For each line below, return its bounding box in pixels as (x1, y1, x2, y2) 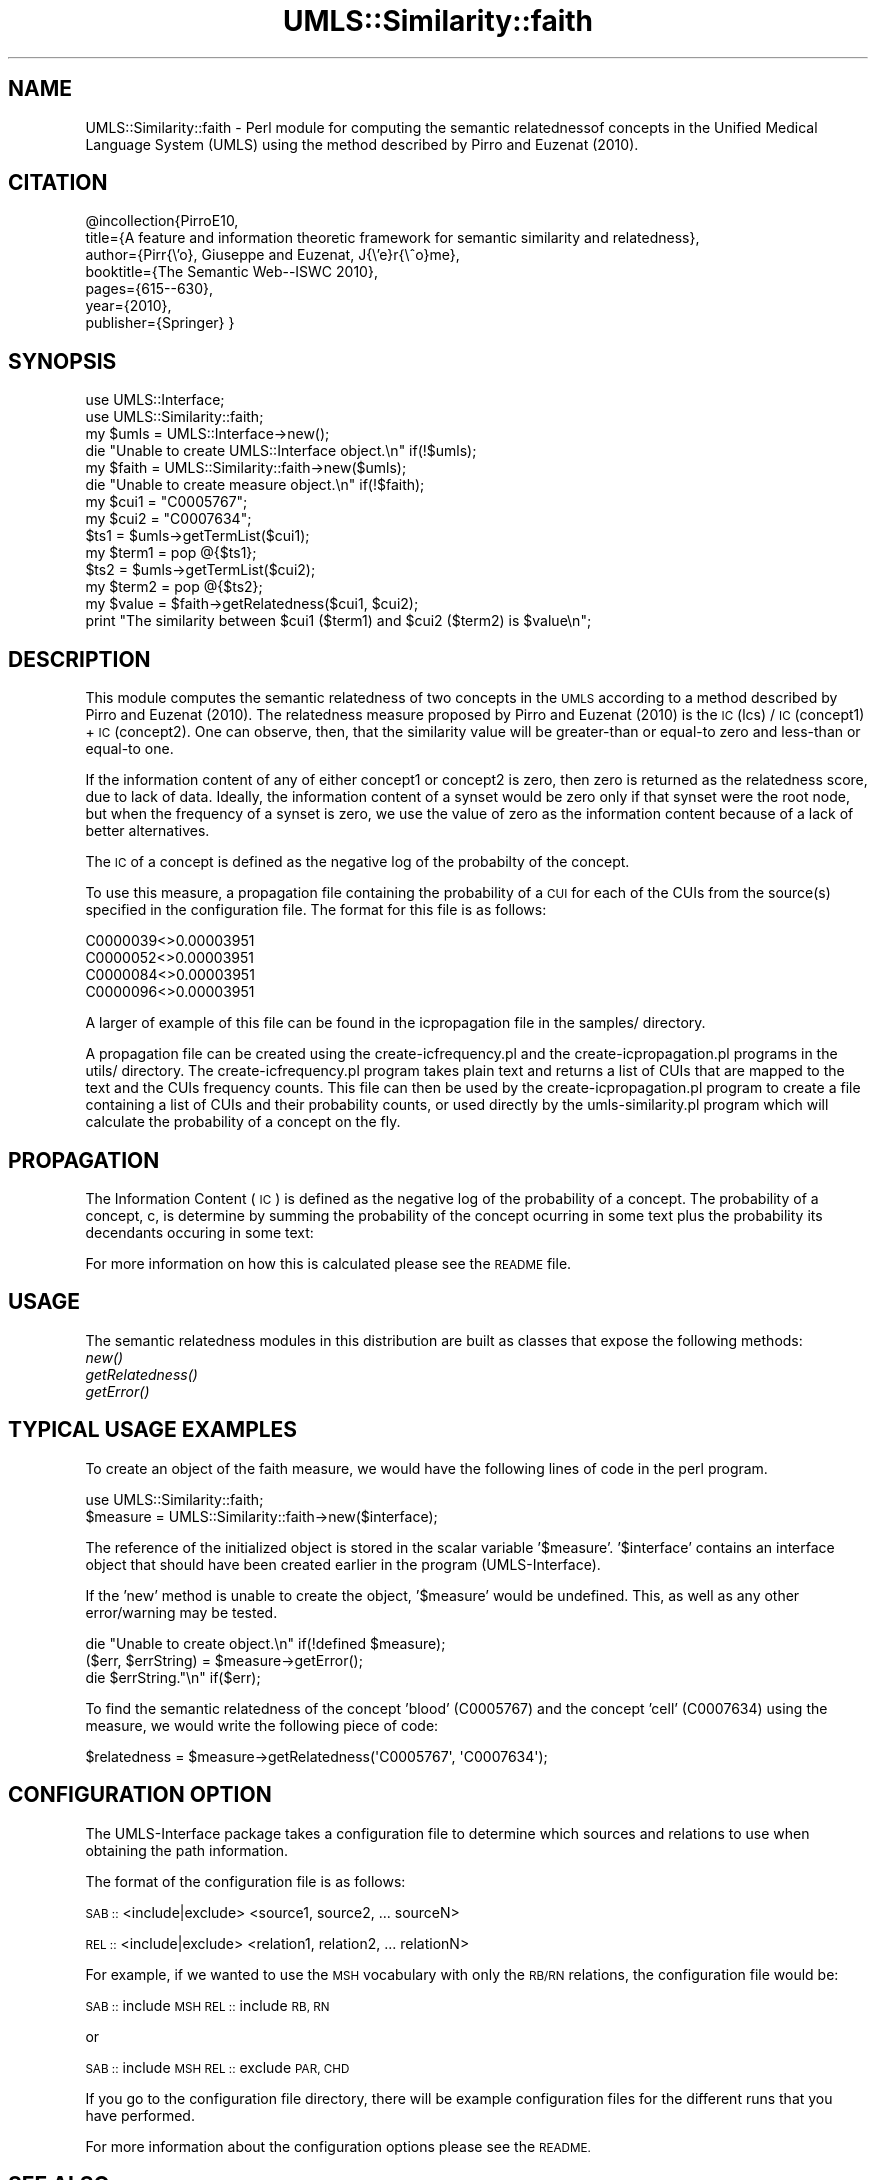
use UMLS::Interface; (85, 391, 225, 409)
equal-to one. (85, 740, 174, 758)
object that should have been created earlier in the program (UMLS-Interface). (85, 1555, 601, 1573)
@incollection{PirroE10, (85, 212, 239, 230)
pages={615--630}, (85, 280, 214, 298)
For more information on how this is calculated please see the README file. (85, 1254, 572, 1272)
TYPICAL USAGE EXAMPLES (8, 1417, 298, 1443)
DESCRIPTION (8, 646, 151, 672)
